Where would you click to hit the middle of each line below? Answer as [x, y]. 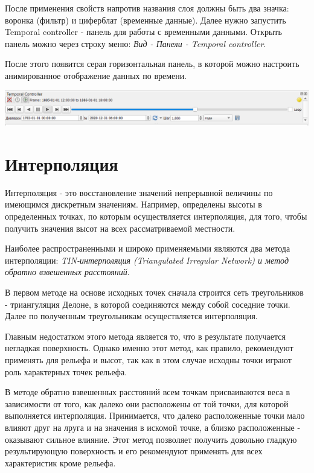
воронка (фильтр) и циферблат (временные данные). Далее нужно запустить [146, 20]
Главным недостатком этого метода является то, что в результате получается [145, 336]
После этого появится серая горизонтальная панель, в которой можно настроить [152, 64]
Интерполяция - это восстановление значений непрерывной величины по [139, 192]
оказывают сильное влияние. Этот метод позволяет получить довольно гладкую [151, 439]
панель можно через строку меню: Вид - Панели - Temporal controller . [136, 43]
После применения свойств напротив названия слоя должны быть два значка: [147, 8]
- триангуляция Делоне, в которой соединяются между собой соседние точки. [148, 304]
